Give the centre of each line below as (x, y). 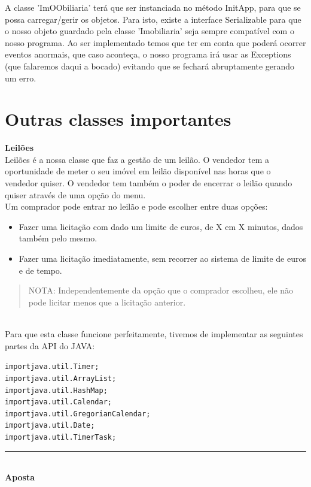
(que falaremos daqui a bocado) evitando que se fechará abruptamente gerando (150, 66)
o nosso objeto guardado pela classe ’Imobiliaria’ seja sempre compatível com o (150, 31)
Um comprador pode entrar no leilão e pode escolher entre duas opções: (136, 206)
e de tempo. (40, 270)
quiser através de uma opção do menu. (75, 194)
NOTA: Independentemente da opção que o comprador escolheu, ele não (161, 290)
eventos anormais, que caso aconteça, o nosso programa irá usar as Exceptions (148, 54)
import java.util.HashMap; (56, 390)
